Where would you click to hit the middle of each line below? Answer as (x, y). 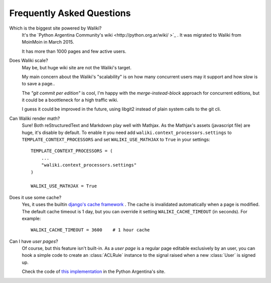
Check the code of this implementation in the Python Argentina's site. (94, 271)
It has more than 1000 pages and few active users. (74, 51)
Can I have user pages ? (34, 241)
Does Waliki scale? (29, 61)
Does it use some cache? (35, 197)
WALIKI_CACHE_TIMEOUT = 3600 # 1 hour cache (90, 230)
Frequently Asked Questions (70, 13)
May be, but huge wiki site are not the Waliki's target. (77, 67)
